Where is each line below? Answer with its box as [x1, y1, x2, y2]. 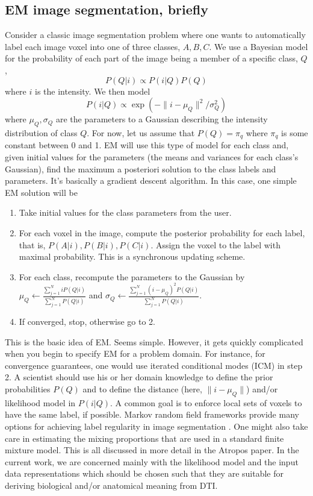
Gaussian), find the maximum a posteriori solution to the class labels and [5, 162, 276, 175]
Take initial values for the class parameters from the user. [19, 206, 232, 219]
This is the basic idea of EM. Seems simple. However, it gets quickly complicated [5, 335, 303, 348]
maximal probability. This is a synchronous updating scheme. [19, 250, 246, 263]
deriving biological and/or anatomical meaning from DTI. [5, 479, 218, 491]
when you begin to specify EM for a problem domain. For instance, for [5, 347, 265, 360]
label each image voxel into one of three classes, [5, 40, 181, 52]
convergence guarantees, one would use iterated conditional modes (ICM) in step [5, 359, 303, 371]
